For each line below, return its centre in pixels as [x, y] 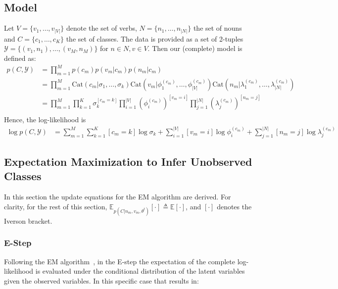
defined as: [20, 58]
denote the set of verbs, [101, 28]
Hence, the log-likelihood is [45, 120]
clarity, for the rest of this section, [56, 206]
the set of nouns [217, 28]
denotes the [234, 206]
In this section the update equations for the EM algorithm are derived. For [118, 197]
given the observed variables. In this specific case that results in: [101, 280]
